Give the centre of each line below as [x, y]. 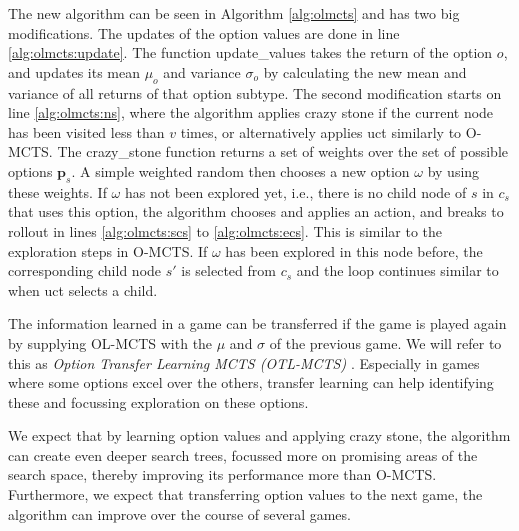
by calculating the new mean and [365, 71]
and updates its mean [74, 71]
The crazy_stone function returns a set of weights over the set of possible [282, 151]
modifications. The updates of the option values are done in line [204, 32]
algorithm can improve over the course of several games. [179, 513]
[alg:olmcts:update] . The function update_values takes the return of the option [250, 52]
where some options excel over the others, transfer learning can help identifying [251, 382]
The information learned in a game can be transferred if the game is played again [257, 323]
